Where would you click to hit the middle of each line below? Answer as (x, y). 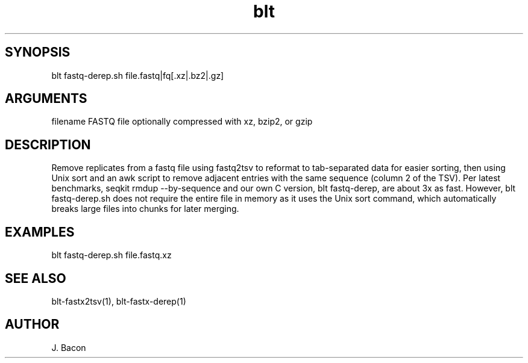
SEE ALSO (36, 278)
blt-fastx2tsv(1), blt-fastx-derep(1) (119, 301)
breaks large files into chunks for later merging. (145, 209)
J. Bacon (69, 347)
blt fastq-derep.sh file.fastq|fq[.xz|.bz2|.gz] (138, 75)
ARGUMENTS (46, 99)
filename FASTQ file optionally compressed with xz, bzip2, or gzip (182, 122)
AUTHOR (32, 324)
